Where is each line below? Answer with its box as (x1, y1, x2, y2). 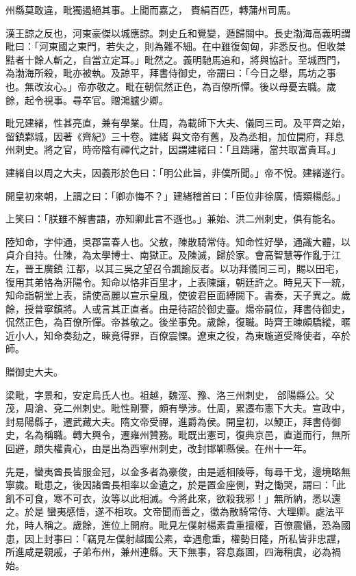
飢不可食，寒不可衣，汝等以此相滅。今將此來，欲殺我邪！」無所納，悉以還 (5, 490, 341, 505)
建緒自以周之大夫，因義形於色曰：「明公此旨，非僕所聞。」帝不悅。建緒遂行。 (5, 165, 351, 179)
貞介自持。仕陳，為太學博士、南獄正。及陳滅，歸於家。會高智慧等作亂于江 (5, 248, 341, 262)
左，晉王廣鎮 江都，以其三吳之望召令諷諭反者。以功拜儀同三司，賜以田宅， (5, 261, 344, 275)
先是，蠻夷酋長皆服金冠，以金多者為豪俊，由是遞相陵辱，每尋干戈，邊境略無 (5, 464, 351, 478)
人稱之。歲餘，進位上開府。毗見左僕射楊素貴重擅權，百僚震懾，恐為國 (34, 518, 351, 532)
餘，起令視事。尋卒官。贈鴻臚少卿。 (5, 92, 168, 107)
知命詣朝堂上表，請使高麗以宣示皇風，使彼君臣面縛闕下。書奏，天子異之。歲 (5, 288, 351, 302)
